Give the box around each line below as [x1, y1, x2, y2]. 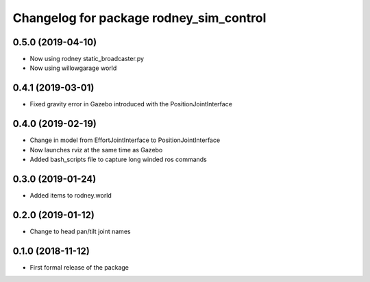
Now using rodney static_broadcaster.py [29, 55, 144, 63]
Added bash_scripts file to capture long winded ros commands [29, 155, 207, 164]
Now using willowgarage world [29, 64, 117, 72]
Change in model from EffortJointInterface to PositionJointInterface [29, 136, 221, 144]
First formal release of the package [29, 263, 129, 271]
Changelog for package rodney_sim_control [12, 10, 267, 25]
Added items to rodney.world [29, 191, 112, 199]
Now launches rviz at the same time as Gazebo [29, 145, 163, 154]
